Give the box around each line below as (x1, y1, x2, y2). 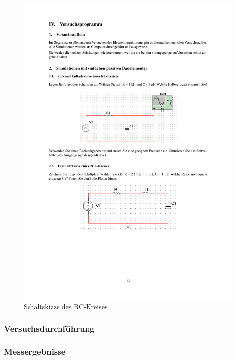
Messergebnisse (4, 345, 66, 357)
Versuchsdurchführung (4, 322, 95, 334)
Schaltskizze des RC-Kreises (24, 301, 108, 312)
